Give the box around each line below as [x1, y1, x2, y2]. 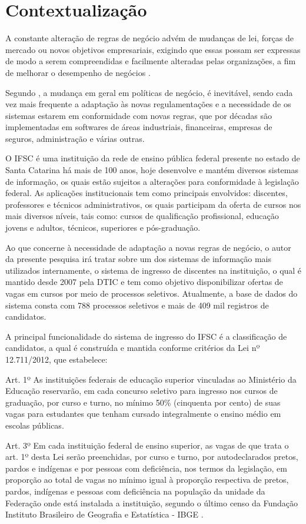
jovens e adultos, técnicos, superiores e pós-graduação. [5, 221, 201, 234]
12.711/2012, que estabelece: [5, 353, 108, 365]
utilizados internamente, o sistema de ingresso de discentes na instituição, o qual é [5, 264, 302, 276]
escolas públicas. [5, 419, 64, 431]
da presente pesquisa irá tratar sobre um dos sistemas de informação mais [5, 253, 271, 265]
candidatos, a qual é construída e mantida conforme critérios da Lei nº [5, 341, 260, 354]
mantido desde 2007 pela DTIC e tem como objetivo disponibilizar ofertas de [5, 276, 283, 288]
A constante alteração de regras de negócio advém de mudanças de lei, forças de [5, 32, 294, 44]
